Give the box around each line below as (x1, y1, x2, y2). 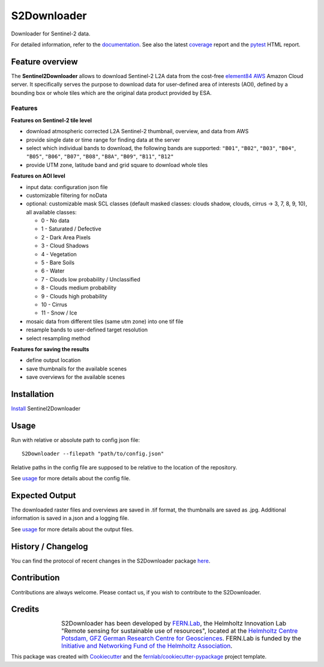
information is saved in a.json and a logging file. (11, 515, 129, 522)
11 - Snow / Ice (41, 309, 77, 316)
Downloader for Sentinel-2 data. (11, 30, 91, 37)
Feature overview (11, 56, 78, 67)
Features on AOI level (11, 172, 65, 180)
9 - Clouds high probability (41, 292, 107, 300)
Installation (11, 389, 54, 399)
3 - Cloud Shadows (41, 242, 89, 249)
